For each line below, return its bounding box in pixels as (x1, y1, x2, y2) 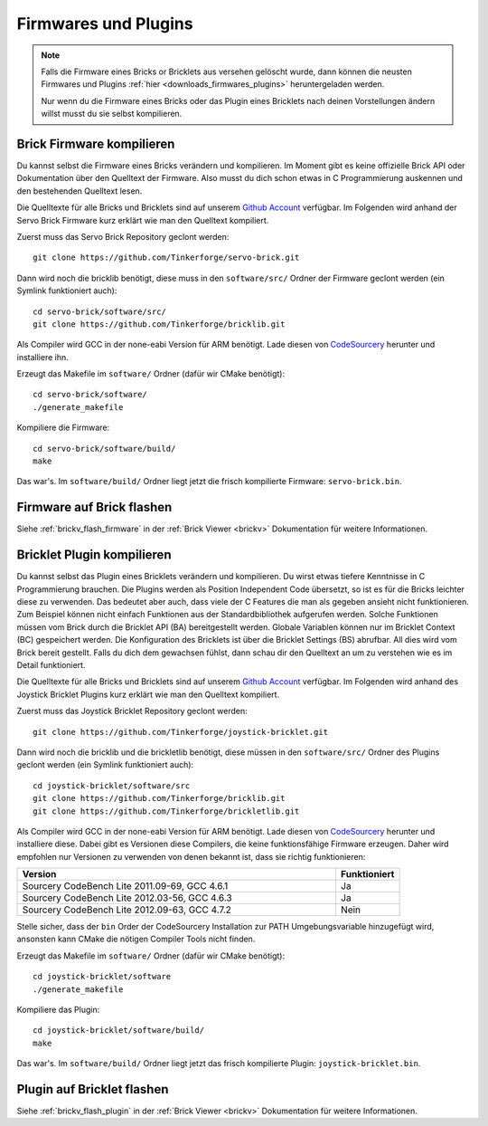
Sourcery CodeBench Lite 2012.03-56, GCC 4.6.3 (22, 892, 232, 904)
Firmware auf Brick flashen (16, 500, 173, 515)
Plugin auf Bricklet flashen (16, 1082, 169, 1097)
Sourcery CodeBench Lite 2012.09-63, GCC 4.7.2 (22, 903, 232, 916)
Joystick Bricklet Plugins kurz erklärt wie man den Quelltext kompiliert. (16, 689, 280, 700)
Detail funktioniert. (16, 659, 86, 670)
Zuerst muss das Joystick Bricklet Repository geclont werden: (16, 706, 248, 717)
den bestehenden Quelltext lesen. (16, 186, 143, 196)
